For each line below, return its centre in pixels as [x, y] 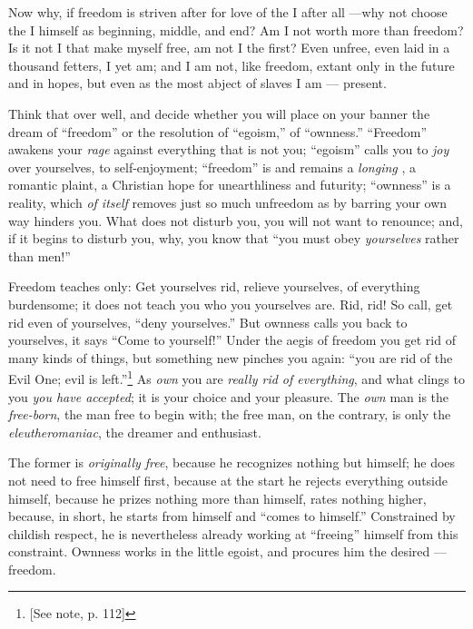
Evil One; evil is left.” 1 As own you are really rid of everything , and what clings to [236, 377]
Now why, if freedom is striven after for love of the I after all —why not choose [228, 12]
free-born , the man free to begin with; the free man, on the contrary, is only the [230, 414]
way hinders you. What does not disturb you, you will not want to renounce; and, [236, 220]
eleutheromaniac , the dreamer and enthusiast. [135, 432]
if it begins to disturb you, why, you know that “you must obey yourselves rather [234, 238]
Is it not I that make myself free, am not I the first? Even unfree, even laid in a [229, 48]
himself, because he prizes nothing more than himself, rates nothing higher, [217, 498]
